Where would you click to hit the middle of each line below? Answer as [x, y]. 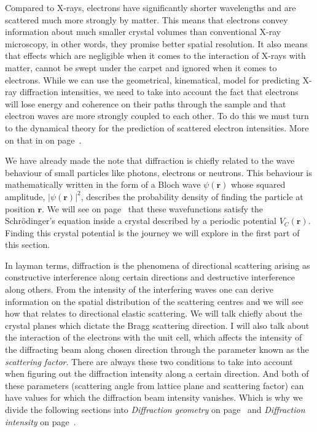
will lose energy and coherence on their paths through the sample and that [146, 103]
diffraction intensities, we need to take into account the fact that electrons [159, 92]
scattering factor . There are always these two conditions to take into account [149, 361]
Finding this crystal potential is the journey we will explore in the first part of [152, 232]
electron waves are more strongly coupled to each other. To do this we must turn [157, 116]
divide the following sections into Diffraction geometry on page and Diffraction [155, 409]
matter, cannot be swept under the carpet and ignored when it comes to [141, 67]
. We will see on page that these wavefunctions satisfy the [153, 208]
